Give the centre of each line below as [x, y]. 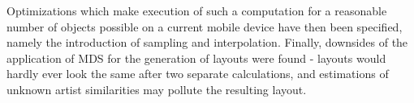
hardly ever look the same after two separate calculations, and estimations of [198, 74]
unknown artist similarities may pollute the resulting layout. [157, 89]
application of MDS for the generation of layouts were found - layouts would [196, 58]
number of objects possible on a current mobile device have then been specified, [205, 26]
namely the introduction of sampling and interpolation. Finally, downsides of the [207, 42]
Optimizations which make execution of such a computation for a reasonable [197, 10]
